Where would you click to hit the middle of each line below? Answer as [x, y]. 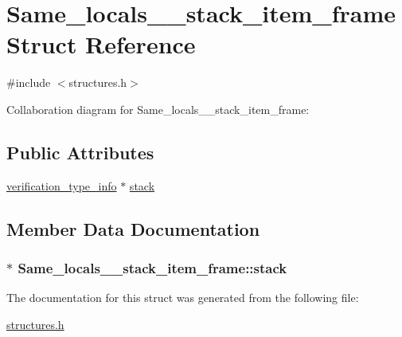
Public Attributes [80, 152]
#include [29, 82]
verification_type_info [62, 185]
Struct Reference [101, 44]
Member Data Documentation [133, 228]
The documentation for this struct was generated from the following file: [183, 298]
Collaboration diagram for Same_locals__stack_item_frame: [158, 109]
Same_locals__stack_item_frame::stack [152, 268]
